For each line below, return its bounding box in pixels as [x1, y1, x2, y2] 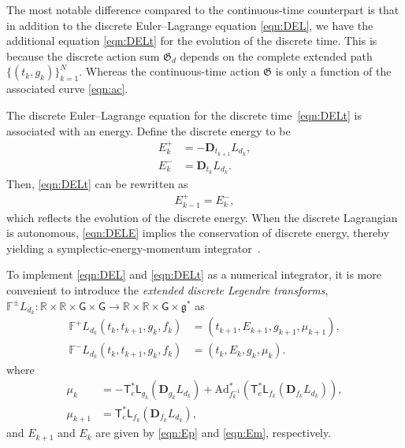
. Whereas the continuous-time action [79, 63, 260, 80]
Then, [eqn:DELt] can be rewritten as [6, 175, 188, 191]
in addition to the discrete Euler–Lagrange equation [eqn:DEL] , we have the [6, 17, 373, 33]
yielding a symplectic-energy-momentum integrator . [6, 239, 261, 256]
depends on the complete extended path [180, 47, 373, 64]
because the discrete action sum [6, 47, 160, 64]
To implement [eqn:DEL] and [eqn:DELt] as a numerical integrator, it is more [6, 266, 381, 283]
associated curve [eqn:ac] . [6, 80, 128, 97]
